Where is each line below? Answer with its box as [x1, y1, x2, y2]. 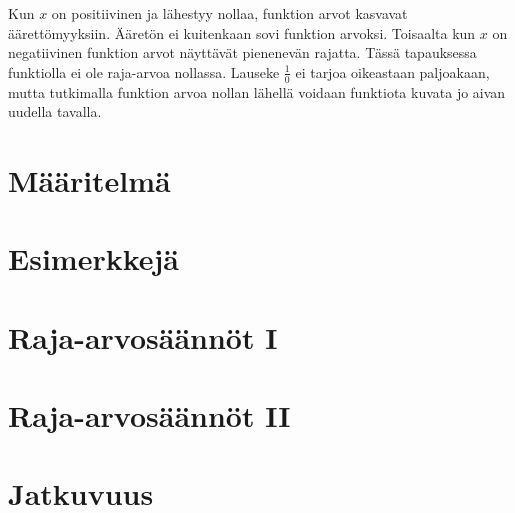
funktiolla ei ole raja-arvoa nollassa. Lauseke [8, 61, 280, 82]
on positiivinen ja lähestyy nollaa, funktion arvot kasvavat [51, 3, 408, 23]
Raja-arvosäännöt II [8, 395, 291, 436]
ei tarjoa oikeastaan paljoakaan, [295, 61, 490, 82]
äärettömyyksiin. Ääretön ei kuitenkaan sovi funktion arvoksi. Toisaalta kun [8, 22, 476, 43]
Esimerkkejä [8, 238, 179, 279]
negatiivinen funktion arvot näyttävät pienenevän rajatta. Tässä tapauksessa [8, 42, 477, 63]
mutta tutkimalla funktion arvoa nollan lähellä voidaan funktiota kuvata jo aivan [8, 81, 506, 102]
